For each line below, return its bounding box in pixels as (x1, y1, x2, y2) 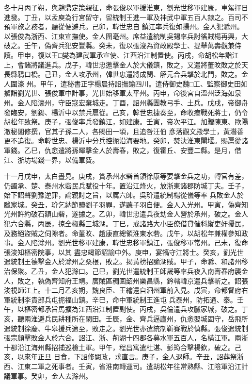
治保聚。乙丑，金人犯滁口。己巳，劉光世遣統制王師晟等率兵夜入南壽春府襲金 (4, 266, 248, 276)
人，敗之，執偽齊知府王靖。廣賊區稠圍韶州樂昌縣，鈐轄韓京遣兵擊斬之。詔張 (4, 275, 248, 285)
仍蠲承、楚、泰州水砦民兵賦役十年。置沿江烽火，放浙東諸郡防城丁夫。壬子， (4, 180, 248, 190)
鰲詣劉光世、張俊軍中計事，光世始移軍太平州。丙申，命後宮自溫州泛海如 (4, 88, 235, 98)
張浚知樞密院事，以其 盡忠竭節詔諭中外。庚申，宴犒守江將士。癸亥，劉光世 (4, 247, 244, 257)
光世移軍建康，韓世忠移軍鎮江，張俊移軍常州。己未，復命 (64, 237, 248, 248)
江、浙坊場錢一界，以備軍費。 (4, 154, 99, 165)
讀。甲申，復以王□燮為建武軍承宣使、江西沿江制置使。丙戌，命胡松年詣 (4, 50, 232, 60)
